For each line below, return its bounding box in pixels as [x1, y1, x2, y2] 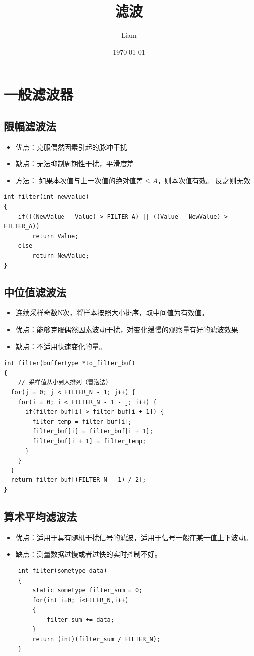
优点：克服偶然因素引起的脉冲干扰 [15, 141, 127, 152]
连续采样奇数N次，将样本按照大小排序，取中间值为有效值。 [15, 307, 209, 318]
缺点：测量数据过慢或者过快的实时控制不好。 [15, 549, 162, 559]
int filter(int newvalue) [4, 193, 89, 201]
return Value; [32, 232, 79, 240]
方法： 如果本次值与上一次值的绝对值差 [15, 175, 143, 185]
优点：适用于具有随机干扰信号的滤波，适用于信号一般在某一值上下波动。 [15, 532, 252, 542]
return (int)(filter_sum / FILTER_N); [32, 636, 160, 643]
